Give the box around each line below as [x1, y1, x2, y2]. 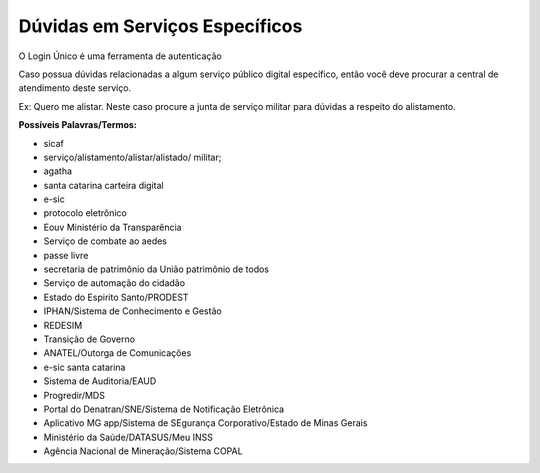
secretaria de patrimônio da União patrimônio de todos [43, 263, 270, 275]
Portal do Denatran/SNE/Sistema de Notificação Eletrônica [43, 403, 285, 415]
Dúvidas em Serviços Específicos [18, 15, 303, 37]
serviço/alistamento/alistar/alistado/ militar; [43, 151, 222, 163]
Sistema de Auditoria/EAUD [43, 375, 157, 387]
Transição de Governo [43, 333, 135, 345]
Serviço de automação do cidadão [43, 277, 185, 289]
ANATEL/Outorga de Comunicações [43, 347, 192, 359]
